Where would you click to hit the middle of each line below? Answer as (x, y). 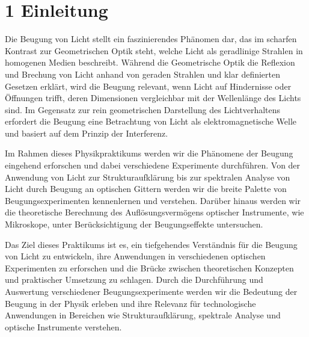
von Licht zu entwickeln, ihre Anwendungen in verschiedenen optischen (135, 256)
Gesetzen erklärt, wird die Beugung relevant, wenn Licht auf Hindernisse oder (148, 86)
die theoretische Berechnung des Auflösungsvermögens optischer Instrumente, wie (154, 212)
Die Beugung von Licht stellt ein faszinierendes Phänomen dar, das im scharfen (151, 39)
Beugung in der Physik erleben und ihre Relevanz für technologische (130, 303)
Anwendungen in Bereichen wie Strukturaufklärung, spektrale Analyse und (143, 315)
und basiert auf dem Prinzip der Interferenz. (87, 133)
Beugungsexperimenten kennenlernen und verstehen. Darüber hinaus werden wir (153, 200)
